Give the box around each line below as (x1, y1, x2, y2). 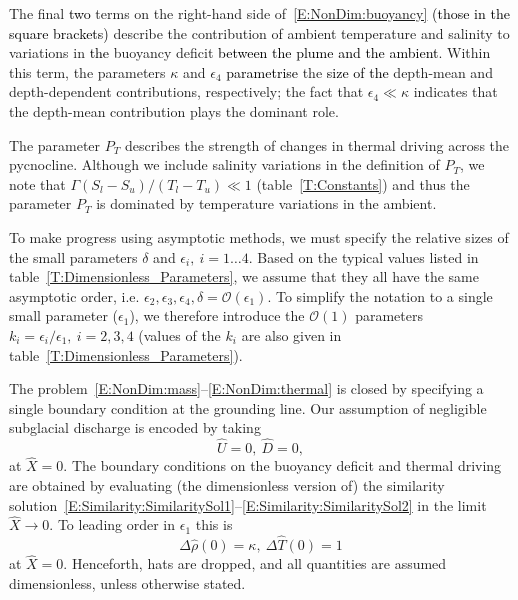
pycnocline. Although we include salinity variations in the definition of (9, 154, 440, 175)
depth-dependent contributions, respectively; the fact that (9, 81, 364, 102)
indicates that (413, 81, 498, 102)
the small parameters (9, 246, 138, 267)
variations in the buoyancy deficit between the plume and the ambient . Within (9, 42, 491, 63)
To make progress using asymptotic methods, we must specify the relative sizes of (9, 226, 509, 247)
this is (195, 514, 233, 535)
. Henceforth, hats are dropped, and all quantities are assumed (63, 553, 447, 574)
